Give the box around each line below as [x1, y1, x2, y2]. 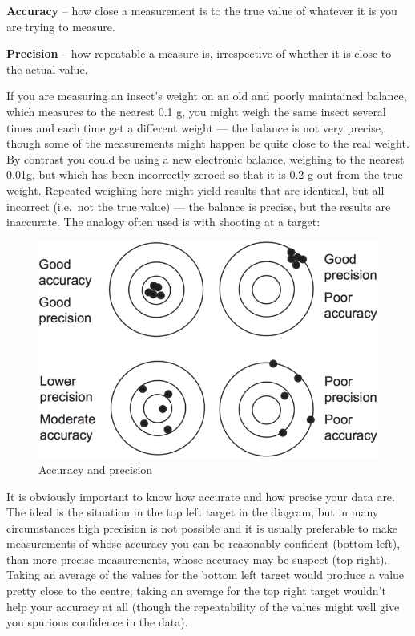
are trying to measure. [6, 18, 115, 34]
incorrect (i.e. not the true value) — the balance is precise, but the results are [6, 197, 391, 214]
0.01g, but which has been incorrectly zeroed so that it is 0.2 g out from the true [6, 166, 403, 183]
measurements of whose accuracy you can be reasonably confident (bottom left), [6, 535, 401, 552]
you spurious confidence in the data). [6, 614, 188, 630]
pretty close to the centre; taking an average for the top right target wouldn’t [6, 582, 386, 599]
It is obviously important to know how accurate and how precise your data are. [6, 488, 395, 504]
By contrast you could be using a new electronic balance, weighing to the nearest [6, 150, 405, 167]
